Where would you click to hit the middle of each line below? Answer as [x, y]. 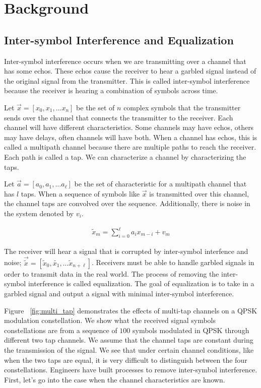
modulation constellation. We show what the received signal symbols [110, 320]
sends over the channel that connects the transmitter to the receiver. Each [119, 117]
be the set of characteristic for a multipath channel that [160, 184]
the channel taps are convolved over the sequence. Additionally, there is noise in [127, 203]
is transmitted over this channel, [199, 193]
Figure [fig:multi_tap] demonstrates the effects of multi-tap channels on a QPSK [131, 310]
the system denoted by [39, 213]
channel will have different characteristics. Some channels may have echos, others [129, 127]
